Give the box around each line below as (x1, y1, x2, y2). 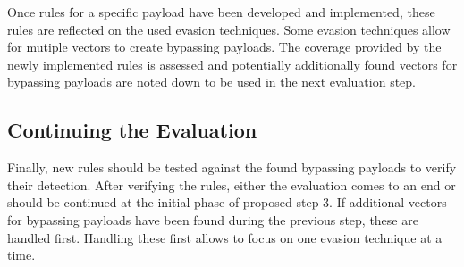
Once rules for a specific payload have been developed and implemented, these (7, 3, 435, 21)
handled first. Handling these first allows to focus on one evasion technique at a (7, 228, 443, 246)
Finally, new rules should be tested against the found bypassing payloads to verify (7, 158, 457, 177)
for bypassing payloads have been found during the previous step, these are (7, 210, 418, 229)
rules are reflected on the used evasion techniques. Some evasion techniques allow (7, 20, 451, 38)
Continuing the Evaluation (7, 116, 257, 144)
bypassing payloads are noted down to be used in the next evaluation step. (7, 72, 416, 91)
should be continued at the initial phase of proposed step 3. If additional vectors (7, 193, 447, 212)
